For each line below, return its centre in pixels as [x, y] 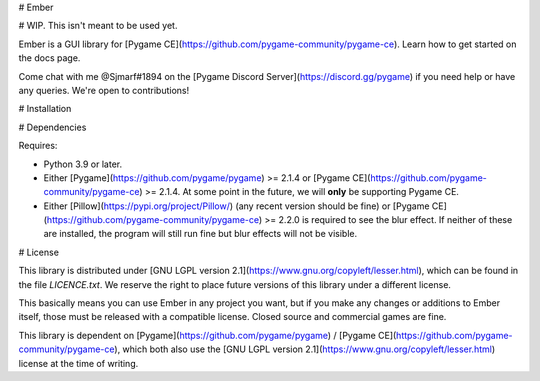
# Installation [45, 109]
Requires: [38, 146]
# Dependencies [52, 127]
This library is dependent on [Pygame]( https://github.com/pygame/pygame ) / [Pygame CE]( [207, 335]
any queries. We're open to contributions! [104, 90]
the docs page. [49, 58]
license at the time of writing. [78, 363]
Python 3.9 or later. [83, 164]
